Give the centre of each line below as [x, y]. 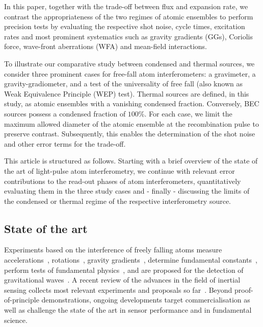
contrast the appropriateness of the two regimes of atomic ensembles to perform [129, 16]
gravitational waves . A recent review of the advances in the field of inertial [122, 280]
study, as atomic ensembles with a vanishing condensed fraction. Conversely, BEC [132, 103]
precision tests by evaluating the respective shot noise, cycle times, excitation [125, 26]
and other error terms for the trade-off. [65, 143]
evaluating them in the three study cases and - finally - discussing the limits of [127, 191]
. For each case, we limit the [188, 113]
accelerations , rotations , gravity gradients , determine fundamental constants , [131, 260]
